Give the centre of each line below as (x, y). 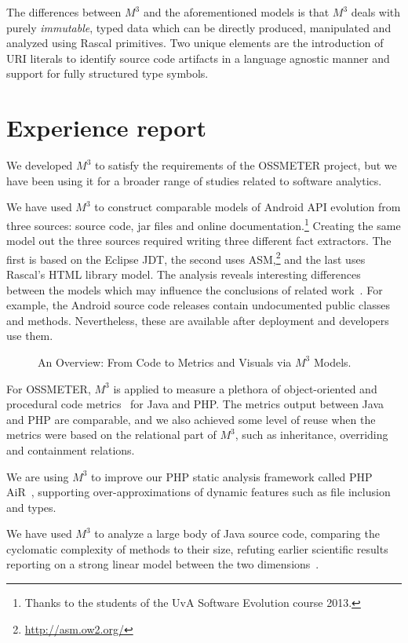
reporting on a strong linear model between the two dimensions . (163, 564)
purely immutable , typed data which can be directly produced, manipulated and (199, 27)
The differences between (64, 12)
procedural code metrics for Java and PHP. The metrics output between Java (195, 404)
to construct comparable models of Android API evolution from (248, 207)
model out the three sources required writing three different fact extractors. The (199, 241)
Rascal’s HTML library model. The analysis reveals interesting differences (184, 274)
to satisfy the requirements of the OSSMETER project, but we (246, 165)
